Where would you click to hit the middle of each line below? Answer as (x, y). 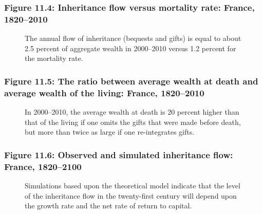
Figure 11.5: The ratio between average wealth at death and (131, 81)
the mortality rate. (54, 58)
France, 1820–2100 (43, 166)
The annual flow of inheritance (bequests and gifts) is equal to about (133, 38)
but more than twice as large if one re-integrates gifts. (110, 132)
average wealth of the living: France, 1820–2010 (104, 92)
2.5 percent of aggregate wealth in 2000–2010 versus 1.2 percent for (130, 48)
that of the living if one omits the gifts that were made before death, (133, 122)
